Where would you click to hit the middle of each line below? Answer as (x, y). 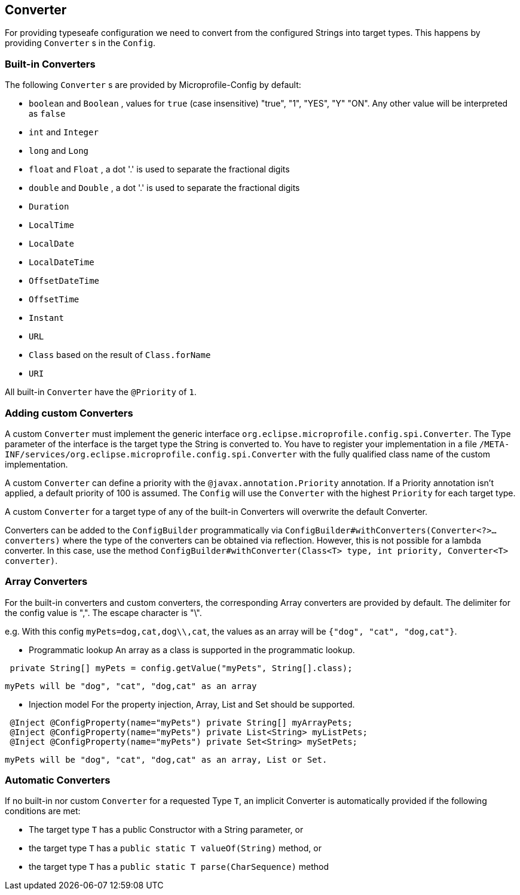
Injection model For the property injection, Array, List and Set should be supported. (192, 704)
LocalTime (51, 225)
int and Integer (64, 132)
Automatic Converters (58, 780)
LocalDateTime (62, 263)
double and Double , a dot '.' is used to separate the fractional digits (164, 188)
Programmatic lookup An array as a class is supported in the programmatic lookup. (192, 650)
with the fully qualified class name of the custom (394, 454)
